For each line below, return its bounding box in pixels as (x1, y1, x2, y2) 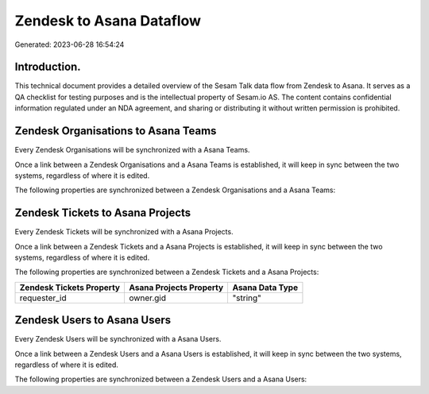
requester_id (19, 292, 67, 303)
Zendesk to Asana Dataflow (14, 12, 202, 29)
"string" (232, 292, 262, 303)
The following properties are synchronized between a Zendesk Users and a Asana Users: (14, 374, 307, 384)
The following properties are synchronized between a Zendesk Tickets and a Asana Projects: (14, 267, 319, 277)
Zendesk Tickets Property (19, 282, 121, 293)
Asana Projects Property (128, 282, 224, 293)
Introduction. (14, 60, 81, 74)
